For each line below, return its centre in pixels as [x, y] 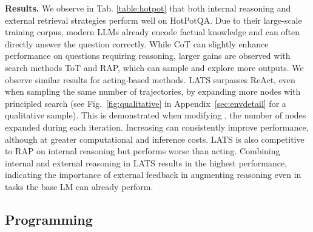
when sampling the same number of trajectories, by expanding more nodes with [153, 91]
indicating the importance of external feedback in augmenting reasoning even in [153, 175]
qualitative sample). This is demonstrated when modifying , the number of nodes [156, 115]
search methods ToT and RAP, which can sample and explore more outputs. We [154, 67]
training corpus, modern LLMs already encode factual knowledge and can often [153, 32]
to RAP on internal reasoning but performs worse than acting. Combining [143, 151]
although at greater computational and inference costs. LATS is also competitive [155, 139]
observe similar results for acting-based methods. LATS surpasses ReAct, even [150, 79]
